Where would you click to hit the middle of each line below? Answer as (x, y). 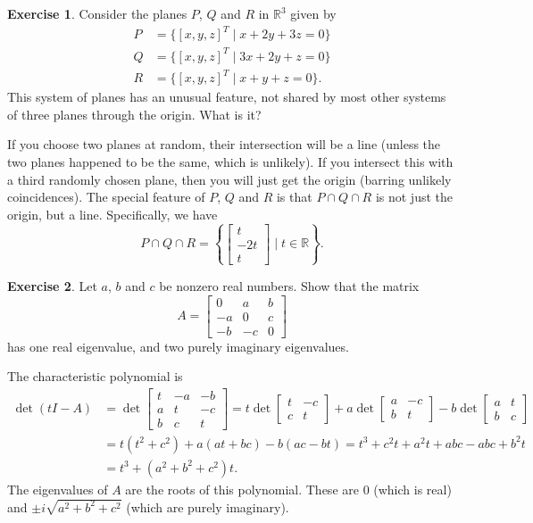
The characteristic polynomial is (95, 376)
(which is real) (412, 489)
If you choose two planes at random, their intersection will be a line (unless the (224, 144)
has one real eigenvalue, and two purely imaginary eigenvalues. (178, 346)
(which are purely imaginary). (208, 506)
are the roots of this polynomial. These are (242, 489)
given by (313, 13)
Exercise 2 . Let (52, 285)
